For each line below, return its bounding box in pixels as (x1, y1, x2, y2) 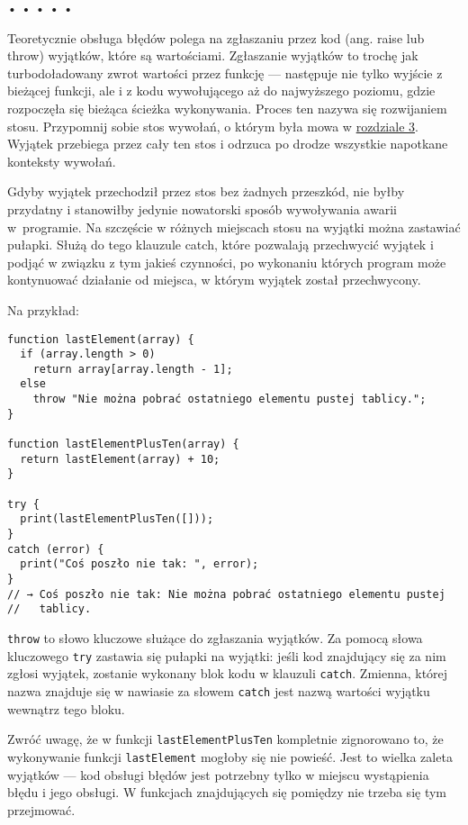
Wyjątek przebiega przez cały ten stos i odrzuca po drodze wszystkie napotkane (7, 134, 448, 153)
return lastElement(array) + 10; (20, 452, 220, 466)
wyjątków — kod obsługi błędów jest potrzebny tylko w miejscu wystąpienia (7, 765, 429, 784)
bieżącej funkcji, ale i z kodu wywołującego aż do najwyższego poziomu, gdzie (7, 81, 436, 100)
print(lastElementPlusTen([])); (20, 512, 214, 526)
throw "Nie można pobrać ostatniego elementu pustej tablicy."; (32, 393, 427, 406)
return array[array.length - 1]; (32, 362, 233, 376)
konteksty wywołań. (7, 151, 116, 170)
